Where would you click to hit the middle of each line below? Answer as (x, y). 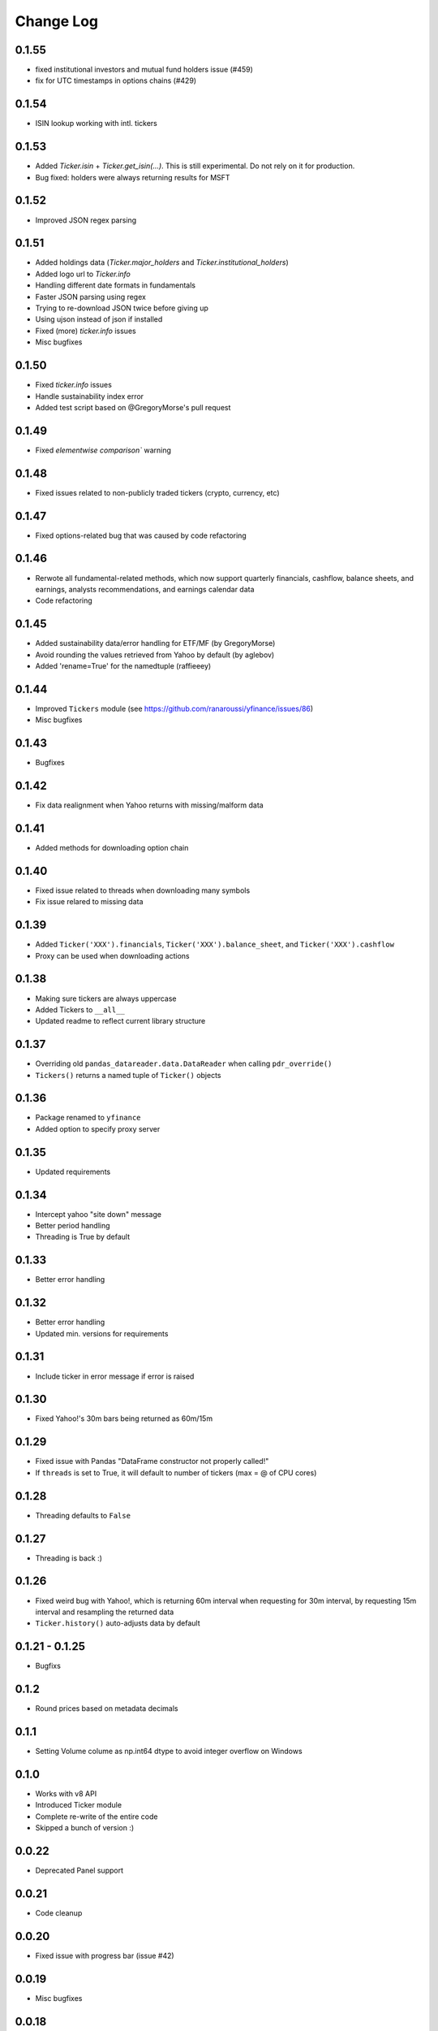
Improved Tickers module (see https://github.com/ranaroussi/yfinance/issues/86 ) (174, 708)
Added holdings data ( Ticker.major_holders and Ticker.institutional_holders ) (162, 262)
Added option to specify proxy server (98, 1128)
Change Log (57, 21)
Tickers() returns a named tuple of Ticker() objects (128, 1075)
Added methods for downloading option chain (112, 848)
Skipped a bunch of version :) (85, 1828)
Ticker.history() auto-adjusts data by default (118, 1623)
